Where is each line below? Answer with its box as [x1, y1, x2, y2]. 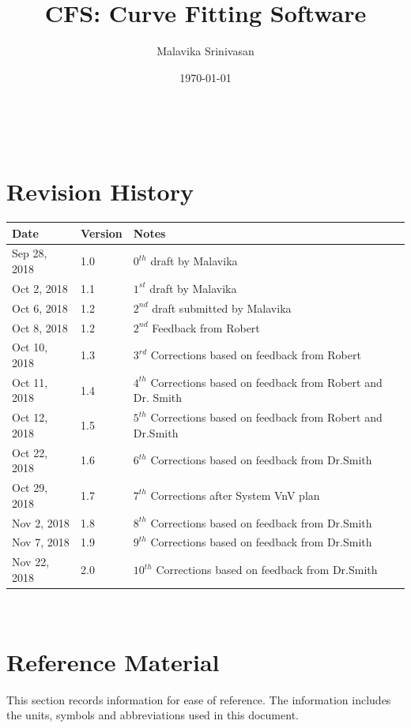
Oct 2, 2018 [12, 280, 68, 296]
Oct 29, [12, 479, 48, 496]
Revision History [6, 175, 194, 208]
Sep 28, [12, 245, 47, 261]
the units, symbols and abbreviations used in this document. [6, 707, 299, 723]
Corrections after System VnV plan [150, 486, 320, 503]
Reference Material [6, 645, 220, 677]
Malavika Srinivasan [156, 43, 255, 59]
